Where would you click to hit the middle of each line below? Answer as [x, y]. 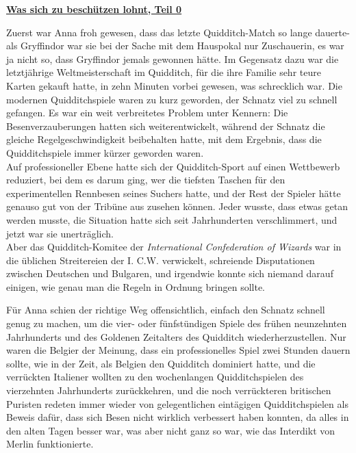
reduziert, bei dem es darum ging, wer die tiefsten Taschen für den [146, 180]
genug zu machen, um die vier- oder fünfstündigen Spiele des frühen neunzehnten [177, 323]
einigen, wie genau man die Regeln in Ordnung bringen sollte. [136, 286]
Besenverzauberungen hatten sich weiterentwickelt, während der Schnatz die [166, 126]
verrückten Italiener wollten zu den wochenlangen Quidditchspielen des [155, 377]
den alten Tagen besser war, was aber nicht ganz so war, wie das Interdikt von [171, 430]
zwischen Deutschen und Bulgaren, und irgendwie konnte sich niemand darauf [170, 273]
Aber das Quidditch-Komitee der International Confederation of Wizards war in [174, 247]
